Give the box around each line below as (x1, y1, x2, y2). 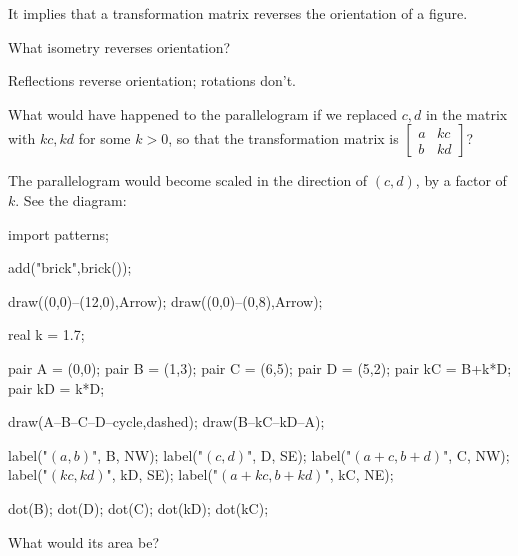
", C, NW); (442, 444, 510, 465)
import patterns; (8, 223, 109, 244)
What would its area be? (8, 531, 160, 552)
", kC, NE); (324, 464, 394, 485)
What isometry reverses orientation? (8, 36, 231, 57)
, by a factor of (415, 170, 507, 191)
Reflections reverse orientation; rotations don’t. (8, 70, 296, 91)
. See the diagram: (15, 189, 127, 210)
